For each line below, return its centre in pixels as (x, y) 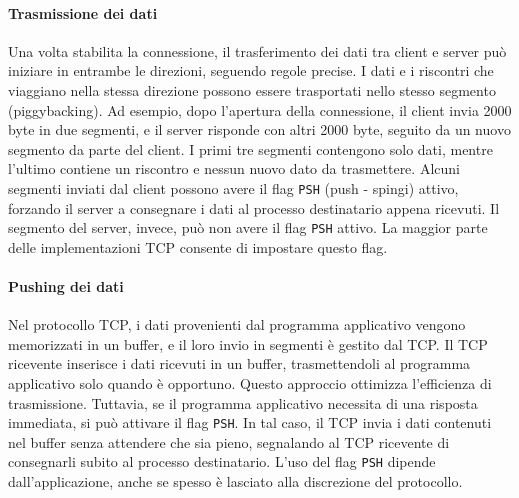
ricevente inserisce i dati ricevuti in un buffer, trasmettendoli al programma (239, 363)
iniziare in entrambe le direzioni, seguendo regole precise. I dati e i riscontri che (251, 70)
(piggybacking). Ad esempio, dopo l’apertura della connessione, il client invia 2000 (260, 109)
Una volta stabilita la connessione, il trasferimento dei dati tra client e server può (257, 50)
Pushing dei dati (66, 286)
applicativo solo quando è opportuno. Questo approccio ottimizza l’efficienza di (250, 383)
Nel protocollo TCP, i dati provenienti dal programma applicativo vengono (237, 324)
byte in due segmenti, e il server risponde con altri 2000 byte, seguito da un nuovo (259, 129)
